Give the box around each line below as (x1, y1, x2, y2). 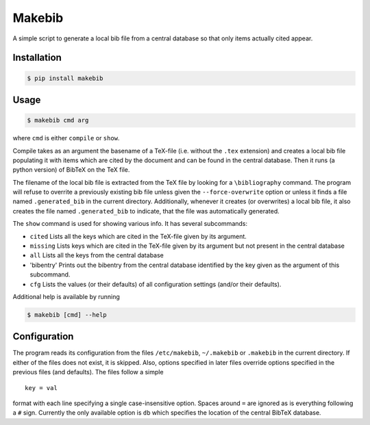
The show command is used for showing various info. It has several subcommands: (12, 220, 248, 228)
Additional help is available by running (12, 292, 120, 300)
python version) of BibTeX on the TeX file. (12, 166, 130, 174)
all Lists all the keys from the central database (29, 251, 164, 259)
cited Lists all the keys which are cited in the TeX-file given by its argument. (29, 232, 247, 240)
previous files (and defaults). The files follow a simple (12, 368, 164, 376)
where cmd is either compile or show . (12, 134, 120, 142)
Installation (12, 52, 62, 64)
